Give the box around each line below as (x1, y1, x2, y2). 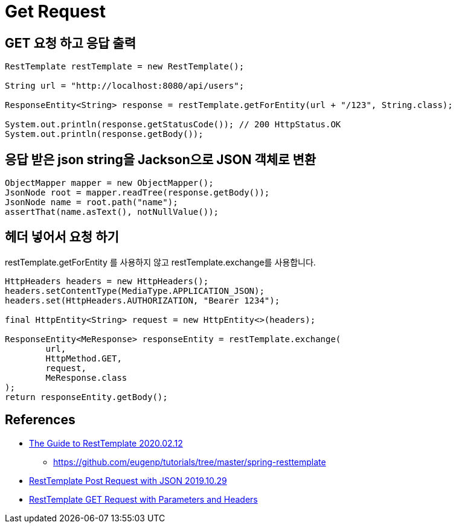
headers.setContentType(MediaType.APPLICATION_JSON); (5, 285, 265, 296)
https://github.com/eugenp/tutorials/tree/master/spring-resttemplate (53, 456, 326, 467)
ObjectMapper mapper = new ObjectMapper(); (5, 178, 214, 188)
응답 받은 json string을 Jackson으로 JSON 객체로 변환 (5, 151, 316, 167)
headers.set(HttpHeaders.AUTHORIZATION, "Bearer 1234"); (5, 295, 280, 305)
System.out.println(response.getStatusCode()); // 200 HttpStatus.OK (5, 119, 341, 130)
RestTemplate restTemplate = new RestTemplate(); (5, 62, 245, 72)
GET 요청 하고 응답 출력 (5, 35, 136, 51)
